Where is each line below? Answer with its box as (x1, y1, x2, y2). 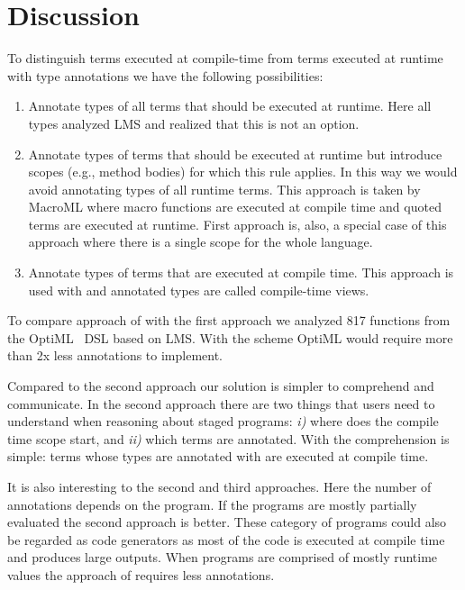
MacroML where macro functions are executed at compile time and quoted (28, 197, 442, 216)
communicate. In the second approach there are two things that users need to (7, 394, 435, 413)
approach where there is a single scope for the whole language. (28, 232, 373, 251)
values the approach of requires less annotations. (7, 565, 275, 584)
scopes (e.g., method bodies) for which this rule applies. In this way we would (28, 162, 458, 181)
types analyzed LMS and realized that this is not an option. (28, 113, 360, 132)
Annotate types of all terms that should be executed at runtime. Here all (28, 96, 432, 115)
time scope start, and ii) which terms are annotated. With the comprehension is (7, 429, 450, 448)
